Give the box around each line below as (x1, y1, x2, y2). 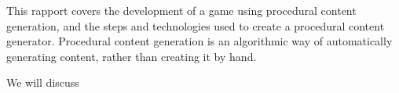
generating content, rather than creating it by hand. (6, 48, 257, 64)
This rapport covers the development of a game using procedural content (6, 2, 357, 18)
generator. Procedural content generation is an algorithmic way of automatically (6, 33, 393, 49)
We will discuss (6, 74, 79, 91)
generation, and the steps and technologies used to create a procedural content (6, 17, 385, 34)
